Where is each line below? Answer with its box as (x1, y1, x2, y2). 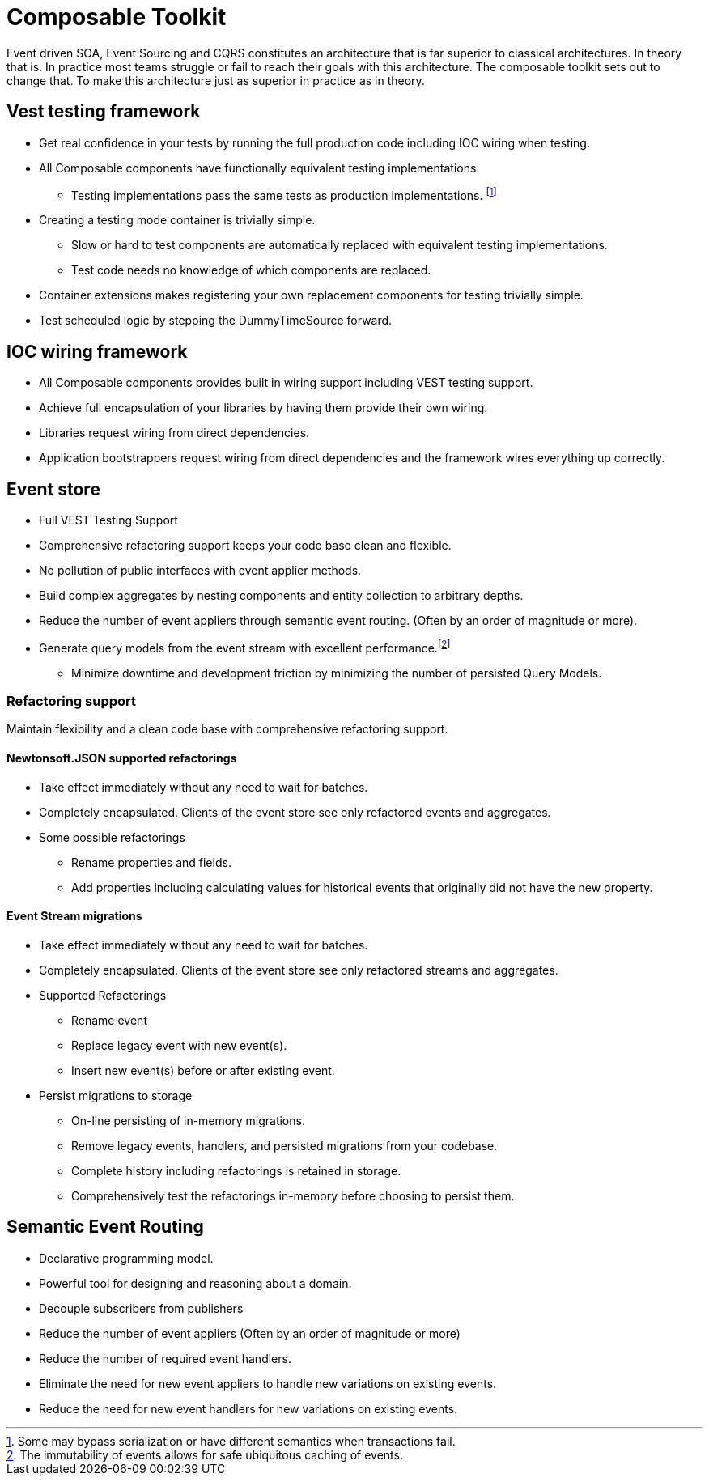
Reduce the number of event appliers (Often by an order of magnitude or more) (39, 1326, 461, 1340)
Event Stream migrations (6, 909, 142, 924)
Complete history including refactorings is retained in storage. (71, 1163, 401, 1178)
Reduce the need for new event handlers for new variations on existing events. (39, 1401, 458, 1416)
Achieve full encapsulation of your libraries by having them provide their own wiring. (39, 401, 488, 415)
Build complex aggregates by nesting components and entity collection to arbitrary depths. (39, 588, 524, 602)
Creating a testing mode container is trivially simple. (39, 213, 316, 227)
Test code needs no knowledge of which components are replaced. (71, 263, 431, 278)
